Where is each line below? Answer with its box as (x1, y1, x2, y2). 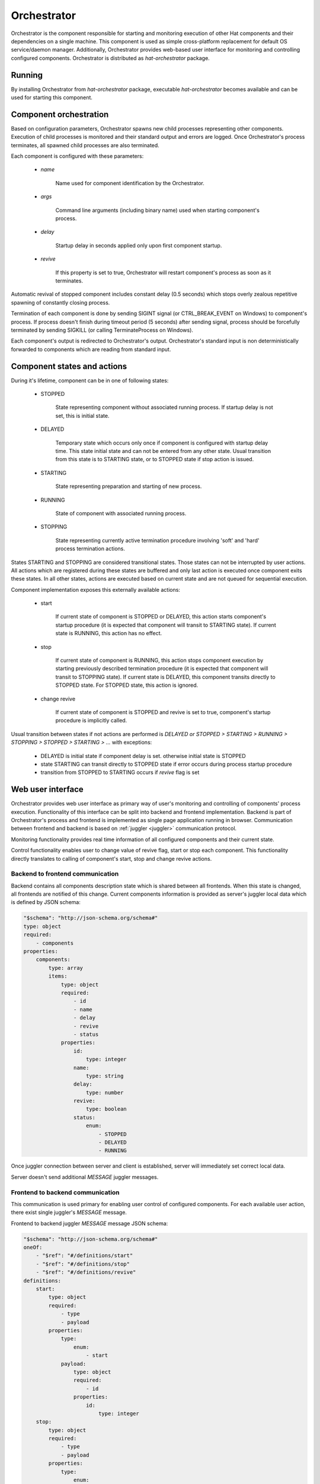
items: (48, 973, 68, 979)
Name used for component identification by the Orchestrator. (55, 179, 204, 186)
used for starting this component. (11, 94, 93, 101)
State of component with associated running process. (55, 509, 187, 516)
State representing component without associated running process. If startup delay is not (55, 404, 274, 411)
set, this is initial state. (55, 412, 110, 419)
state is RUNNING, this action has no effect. (55, 630, 162, 637)
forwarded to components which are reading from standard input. (11, 345, 171, 353)
